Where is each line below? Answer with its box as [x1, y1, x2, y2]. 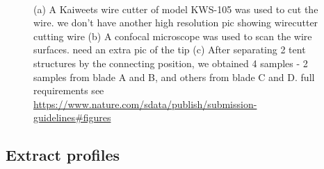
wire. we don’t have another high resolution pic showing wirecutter [33, 15, 318, 30]
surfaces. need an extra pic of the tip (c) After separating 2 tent [33, 42, 306, 57]
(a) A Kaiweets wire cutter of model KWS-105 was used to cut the [33, 1, 318, 16]
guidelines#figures [33, 110, 111, 125]
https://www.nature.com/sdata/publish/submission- [33, 96, 257, 111]
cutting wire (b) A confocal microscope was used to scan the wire [33, 28, 312, 43]
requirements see [33, 83, 104, 98]
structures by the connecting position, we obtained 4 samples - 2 [33, 55, 308, 70]
